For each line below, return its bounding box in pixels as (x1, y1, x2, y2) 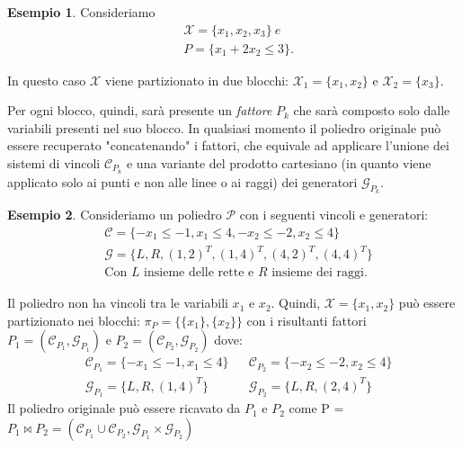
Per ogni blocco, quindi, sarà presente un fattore (7, 101, 272, 120)
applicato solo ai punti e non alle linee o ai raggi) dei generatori (7, 172, 358, 191)
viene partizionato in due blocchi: (104, 70, 289, 89)
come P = (289, 399, 344, 418)
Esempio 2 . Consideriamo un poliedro (7, 205, 222, 224)
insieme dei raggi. (271, 266, 368, 280)
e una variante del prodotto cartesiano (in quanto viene (126, 154, 431, 173)
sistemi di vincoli (7, 154, 101, 173)
